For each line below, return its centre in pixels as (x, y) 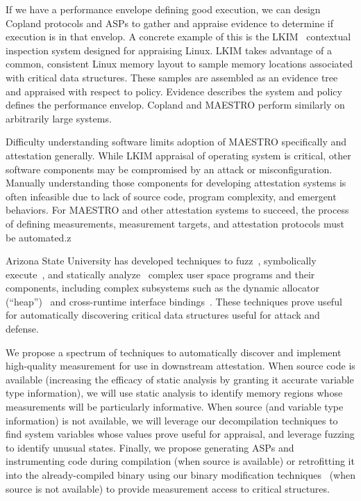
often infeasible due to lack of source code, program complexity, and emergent (171, 196)
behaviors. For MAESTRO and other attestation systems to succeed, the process (177, 210)
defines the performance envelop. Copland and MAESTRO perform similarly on (175, 105)
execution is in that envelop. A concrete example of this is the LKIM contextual (178, 37)
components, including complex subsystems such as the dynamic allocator (163, 288)
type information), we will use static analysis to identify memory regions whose (174, 393)
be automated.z (39, 237)
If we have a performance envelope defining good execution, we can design (163, 9)
